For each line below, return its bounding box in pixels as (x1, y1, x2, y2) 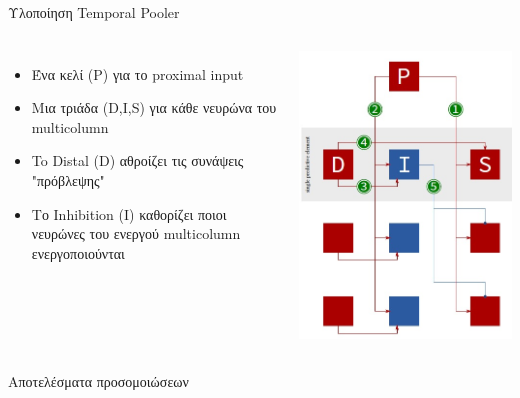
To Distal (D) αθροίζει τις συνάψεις (31, 150, 244, 171)
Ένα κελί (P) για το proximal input (31, 63, 244, 84)
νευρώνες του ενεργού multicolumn (31, 223, 241, 244)
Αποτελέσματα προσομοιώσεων (8, 370, 189, 391)
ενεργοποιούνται (31, 242, 125, 263)
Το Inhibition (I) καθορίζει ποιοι (31, 203, 227, 224)
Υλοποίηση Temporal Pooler (8, 2, 180, 22)
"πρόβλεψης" (31, 169, 105, 190)
